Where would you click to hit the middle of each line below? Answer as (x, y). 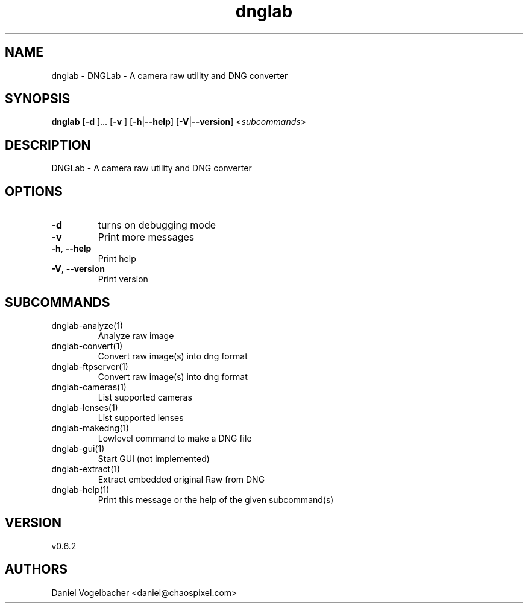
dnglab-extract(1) (86, 469)
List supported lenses (141, 417)
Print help (117, 259)
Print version (123, 279)
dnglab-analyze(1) (87, 325)
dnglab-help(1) (80, 489)
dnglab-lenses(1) (85, 407)
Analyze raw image (136, 335)
